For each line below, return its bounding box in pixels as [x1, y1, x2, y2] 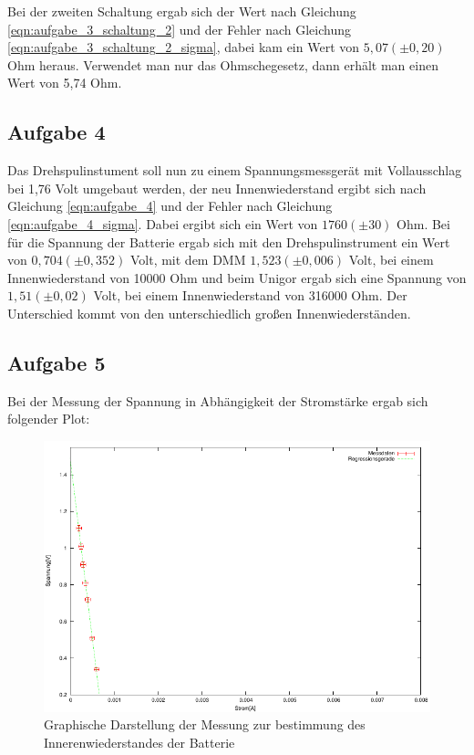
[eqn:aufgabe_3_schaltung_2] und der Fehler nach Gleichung [7, 19, 351, 38]
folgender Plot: [7, 409, 90, 428]
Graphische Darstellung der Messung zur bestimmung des [44, 715, 366, 734]
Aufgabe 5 [7, 348, 106, 376]
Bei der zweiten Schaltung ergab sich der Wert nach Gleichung [7, 2, 356, 20]
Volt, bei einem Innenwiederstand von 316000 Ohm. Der [93, 286, 407, 305]
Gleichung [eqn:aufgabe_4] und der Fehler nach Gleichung [7, 196, 333, 215]
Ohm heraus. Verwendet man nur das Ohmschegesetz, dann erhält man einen [7, 55, 438, 74]
